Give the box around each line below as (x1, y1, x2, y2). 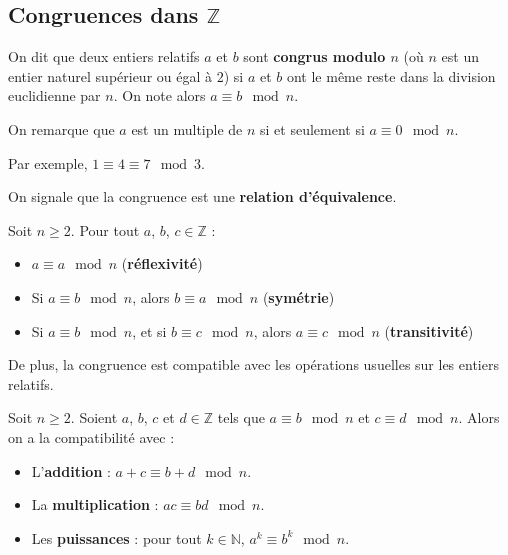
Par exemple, (8, 152, 88, 173)
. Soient (70, 407, 118, 428)
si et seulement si (260, 118, 365, 139)
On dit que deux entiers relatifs (8, 46, 200, 67)
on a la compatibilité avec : (8, 426, 175, 447)
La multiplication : (31, 494, 159, 515)
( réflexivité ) (121, 253, 203, 274)
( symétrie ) (262, 286, 335, 307)
